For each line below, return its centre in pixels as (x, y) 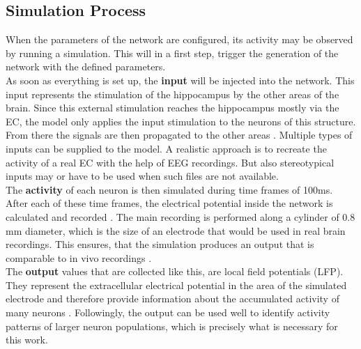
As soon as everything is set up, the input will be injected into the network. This (180, 80)
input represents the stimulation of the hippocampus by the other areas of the (172, 94)
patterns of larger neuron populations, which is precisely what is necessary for (172, 326)
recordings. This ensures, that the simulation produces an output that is (160, 244)
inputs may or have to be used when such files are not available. (142, 176)
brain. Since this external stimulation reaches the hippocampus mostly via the (172, 108)
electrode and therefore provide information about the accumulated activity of (172, 298)
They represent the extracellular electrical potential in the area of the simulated (176, 285)
